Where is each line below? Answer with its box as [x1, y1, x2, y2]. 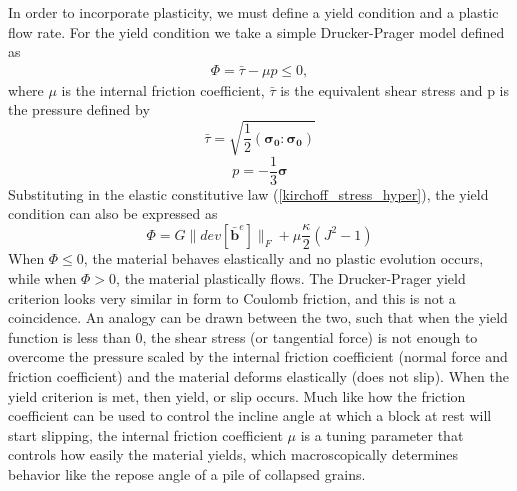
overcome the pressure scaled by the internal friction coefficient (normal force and [8, 346, 508, 367]
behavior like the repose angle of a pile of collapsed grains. [8, 463, 366, 484]
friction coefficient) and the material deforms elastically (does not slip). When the [8, 365, 509, 386]
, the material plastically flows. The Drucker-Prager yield [116, 267, 466, 288]
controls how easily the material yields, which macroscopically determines [8, 444, 459, 465]
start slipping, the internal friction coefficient [8, 424, 283, 445]
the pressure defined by [8, 99, 150, 120]
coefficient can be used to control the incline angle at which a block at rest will [8, 405, 492, 426]
